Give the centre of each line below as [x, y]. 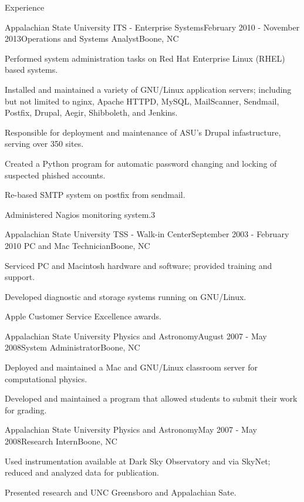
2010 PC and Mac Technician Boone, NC [77, 245]
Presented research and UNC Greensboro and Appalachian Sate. [121, 492]
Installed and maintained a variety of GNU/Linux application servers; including [148, 89]
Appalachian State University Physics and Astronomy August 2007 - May [136, 336]
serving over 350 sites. [44, 144]
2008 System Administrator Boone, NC [72, 347]
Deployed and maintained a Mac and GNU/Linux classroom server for [131, 367]
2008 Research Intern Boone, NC [61, 441]
